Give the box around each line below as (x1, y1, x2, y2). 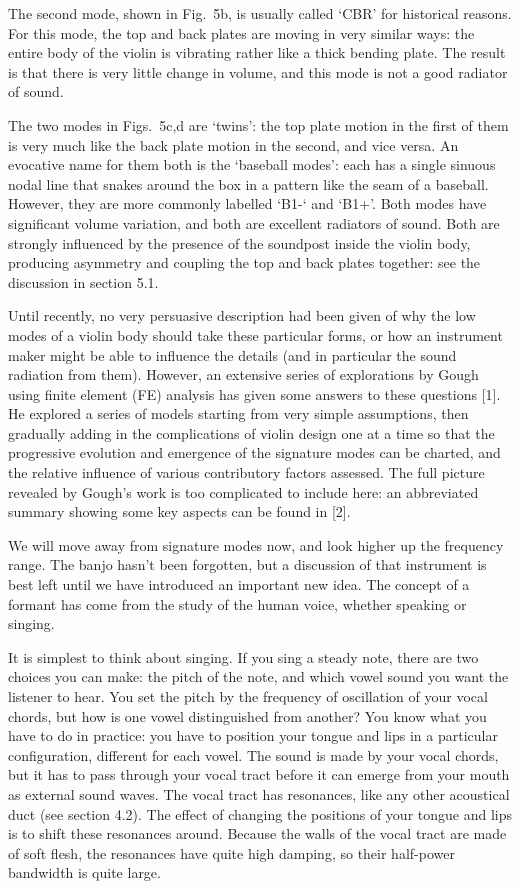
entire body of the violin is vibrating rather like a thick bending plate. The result (8, 42, 506, 63)
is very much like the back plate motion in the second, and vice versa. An (8, 134, 459, 155)
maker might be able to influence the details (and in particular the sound (8, 344, 457, 365)
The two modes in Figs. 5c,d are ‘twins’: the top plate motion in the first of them (8, 114, 509, 135)
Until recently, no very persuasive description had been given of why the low (8, 305, 476, 326)
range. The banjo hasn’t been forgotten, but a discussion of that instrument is (8, 554, 487, 575)
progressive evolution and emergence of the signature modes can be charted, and (8, 442, 501, 463)
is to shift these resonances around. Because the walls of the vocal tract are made (8, 823, 507, 844)
